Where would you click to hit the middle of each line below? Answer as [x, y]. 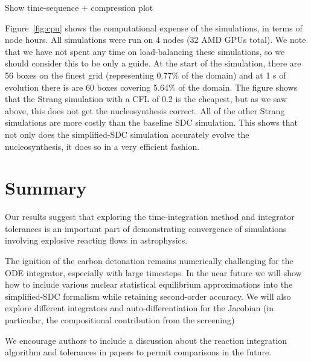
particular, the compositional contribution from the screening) [120, 320]
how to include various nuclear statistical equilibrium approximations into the [149, 284]
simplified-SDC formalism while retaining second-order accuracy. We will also [148, 296]
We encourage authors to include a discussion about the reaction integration [146, 340]
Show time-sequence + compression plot [79, 7]
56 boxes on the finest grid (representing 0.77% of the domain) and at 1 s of [146, 75]
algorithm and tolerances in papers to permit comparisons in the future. [138, 352]
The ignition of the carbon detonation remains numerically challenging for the [149, 261]
